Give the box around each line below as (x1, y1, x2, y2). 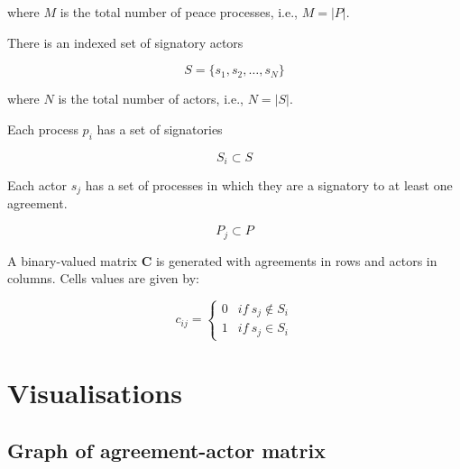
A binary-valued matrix (7, 251, 137, 270)
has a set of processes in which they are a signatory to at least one (85, 176, 453, 195)
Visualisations (7, 374, 182, 411)
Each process (7, 119, 78, 138)
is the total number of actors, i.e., (58, 89, 244, 108)
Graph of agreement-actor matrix (7, 436, 326, 464)
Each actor (7, 176, 67, 195)
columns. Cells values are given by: (7, 269, 199, 288)
